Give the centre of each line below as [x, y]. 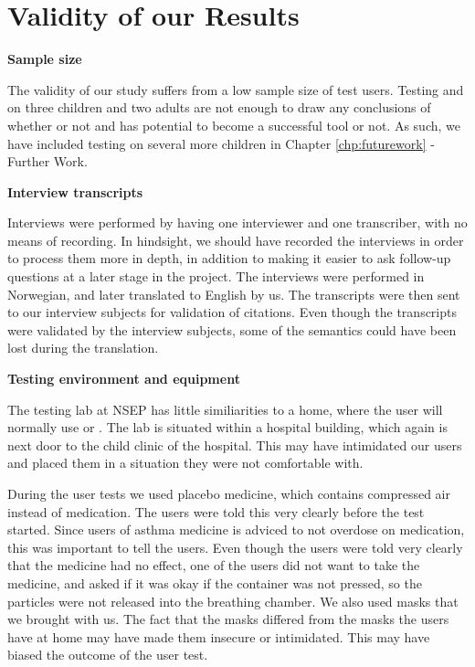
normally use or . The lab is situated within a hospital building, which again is [227, 427]
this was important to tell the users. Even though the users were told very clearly [235, 547]
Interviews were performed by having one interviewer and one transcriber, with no [237, 222]
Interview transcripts [75, 191]
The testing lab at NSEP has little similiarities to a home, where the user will [225, 409]
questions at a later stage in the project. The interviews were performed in [216, 276]
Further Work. [47, 161]
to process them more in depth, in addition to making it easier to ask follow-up [229, 258]
